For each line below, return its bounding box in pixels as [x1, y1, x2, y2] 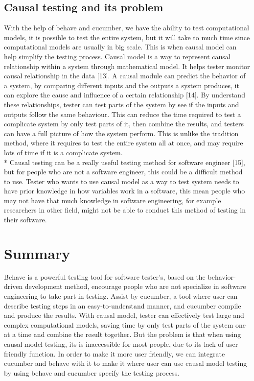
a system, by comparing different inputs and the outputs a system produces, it [4, 80, 239, 90]
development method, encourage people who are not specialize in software [24, 281, 246, 291]
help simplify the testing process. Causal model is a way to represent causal [4, 51, 231, 61]
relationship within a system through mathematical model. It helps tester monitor [4, 61, 250, 71]
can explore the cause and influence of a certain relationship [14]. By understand [4, 90, 245, 100]
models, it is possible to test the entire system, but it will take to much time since [4, 32, 250, 42]
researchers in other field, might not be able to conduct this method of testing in [4, 205, 246, 215]
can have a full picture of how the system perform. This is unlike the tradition [4, 128, 239, 138]
